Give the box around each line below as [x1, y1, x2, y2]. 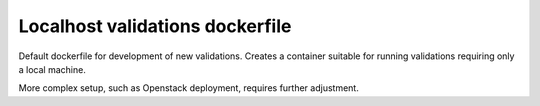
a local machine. [18, 63, 87, 75]
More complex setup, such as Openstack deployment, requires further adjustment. [18, 82, 359, 94]
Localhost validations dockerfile [18, 15, 292, 37]
